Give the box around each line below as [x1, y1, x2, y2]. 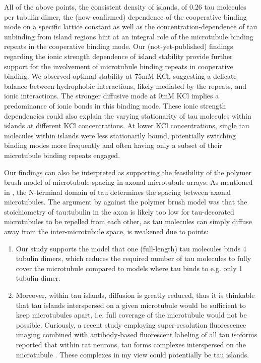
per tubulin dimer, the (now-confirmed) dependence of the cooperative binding [4, 11, 247, 22]
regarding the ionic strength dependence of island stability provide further [4, 50, 233, 61]
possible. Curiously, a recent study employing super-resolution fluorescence [16, 319, 246, 330]
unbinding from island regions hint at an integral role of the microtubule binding [4, 31, 253, 41]
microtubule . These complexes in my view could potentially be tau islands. [16, 349, 249, 359]
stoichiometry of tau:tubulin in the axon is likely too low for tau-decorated [4, 206, 234, 217]
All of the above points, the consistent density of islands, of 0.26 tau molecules [4, 2, 246, 12]
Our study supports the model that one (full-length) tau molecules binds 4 [16, 243, 246, 253]
